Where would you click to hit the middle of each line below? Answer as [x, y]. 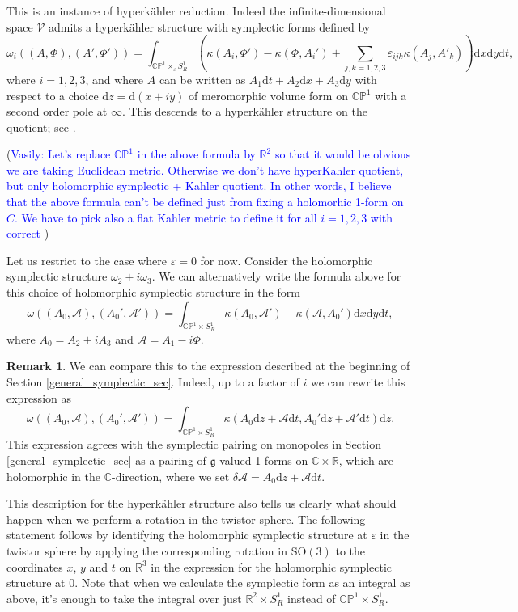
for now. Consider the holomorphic [287, 260]
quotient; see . [41, 127]
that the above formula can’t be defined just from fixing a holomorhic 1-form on [205, 202]
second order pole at [57, 111]
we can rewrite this [358, 382]
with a [391, 95]
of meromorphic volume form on [268, 95]
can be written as [202, 79]
